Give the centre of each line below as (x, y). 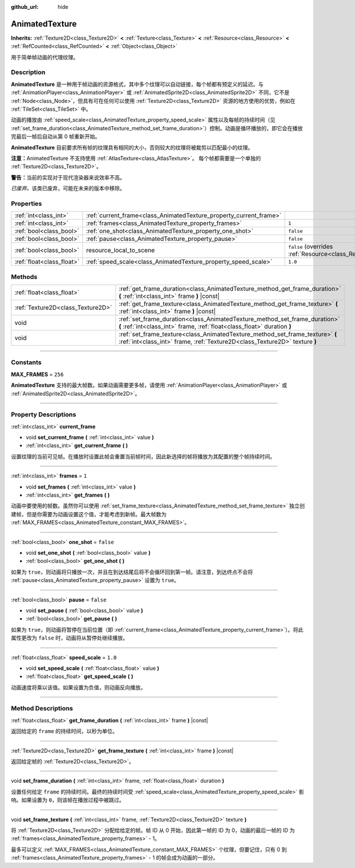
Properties (27, 203)
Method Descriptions (42, 709)
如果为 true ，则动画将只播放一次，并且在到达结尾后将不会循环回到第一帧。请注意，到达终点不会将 (132, 572)
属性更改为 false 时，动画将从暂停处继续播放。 (70, 638)
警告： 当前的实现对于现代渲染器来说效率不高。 (68, 177)
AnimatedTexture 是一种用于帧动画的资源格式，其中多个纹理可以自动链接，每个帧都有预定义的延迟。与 (137, 84)
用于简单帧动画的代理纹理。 (45, 57)
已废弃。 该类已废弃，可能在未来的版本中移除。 (68, 188)
